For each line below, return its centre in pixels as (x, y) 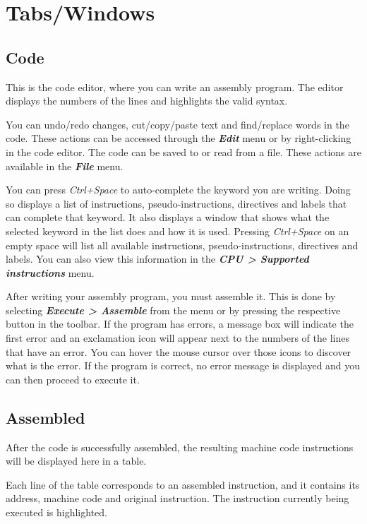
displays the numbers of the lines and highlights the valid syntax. (147, 101)
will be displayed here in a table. (76, 461)
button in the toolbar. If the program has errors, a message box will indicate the (180, 324)
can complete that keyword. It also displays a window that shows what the (168, 217)
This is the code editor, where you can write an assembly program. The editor (175, 87)
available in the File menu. (65, 166)
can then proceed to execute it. (73, 379)
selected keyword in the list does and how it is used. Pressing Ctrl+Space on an (178, 231)
